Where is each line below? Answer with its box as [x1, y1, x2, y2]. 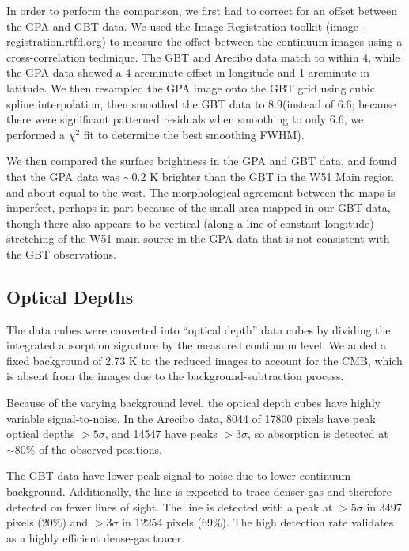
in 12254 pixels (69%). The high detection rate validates [122, 514, 394, 530]
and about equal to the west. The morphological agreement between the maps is [6, 183, 396, 200]
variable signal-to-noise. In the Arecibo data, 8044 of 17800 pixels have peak [6, 409, 376, 426]
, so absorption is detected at [248, 425, 388, 442]
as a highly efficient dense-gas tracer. [6, 529, 185, 545]
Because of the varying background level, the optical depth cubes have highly [6, 394, 381, 411]
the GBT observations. [6, 245, 116, 262]
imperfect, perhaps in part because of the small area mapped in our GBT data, [6, 199, 391, 216]
